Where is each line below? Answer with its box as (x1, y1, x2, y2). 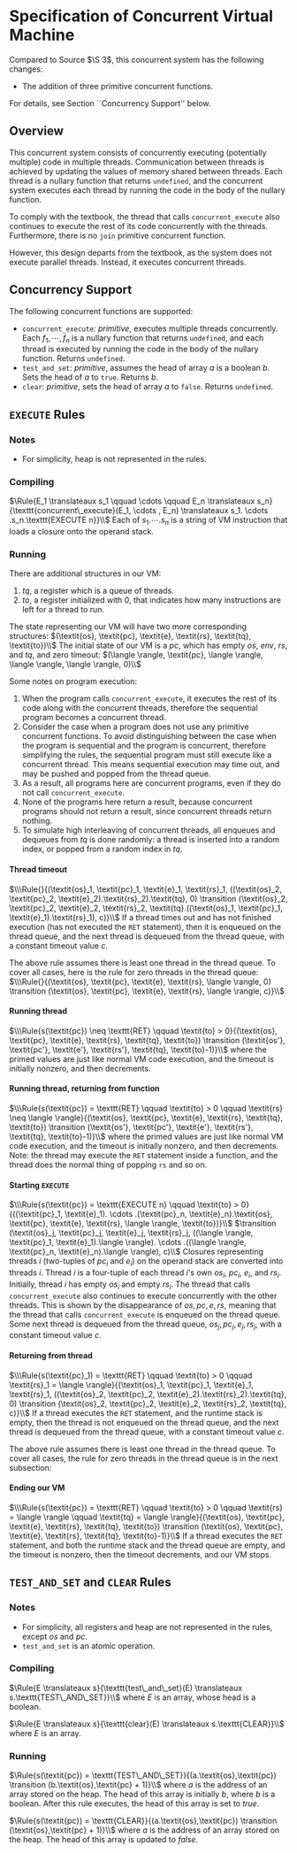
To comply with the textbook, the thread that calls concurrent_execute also (9, 211, 280, 222)
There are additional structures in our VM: (9, 568, 162, 579)
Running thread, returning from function (9, 1083, 161, 1094)
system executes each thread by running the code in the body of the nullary (9, 184, 286, 196)
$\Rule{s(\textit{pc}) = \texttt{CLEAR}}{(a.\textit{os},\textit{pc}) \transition (9, 1816, 278, 1826)
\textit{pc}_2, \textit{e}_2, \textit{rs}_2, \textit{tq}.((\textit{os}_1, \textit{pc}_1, (9, 903, 283, 913)
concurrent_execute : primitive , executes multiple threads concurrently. (21, 323, 278, 334)
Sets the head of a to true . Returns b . (21, 372, 159, 382)
